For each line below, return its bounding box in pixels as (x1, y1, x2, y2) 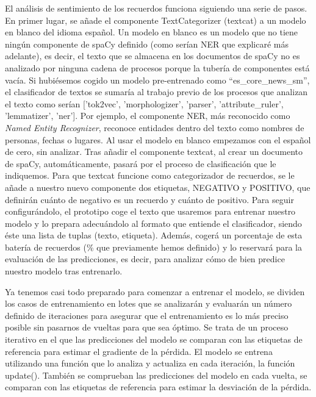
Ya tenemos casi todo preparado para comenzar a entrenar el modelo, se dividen (5, 285, 305, 298)
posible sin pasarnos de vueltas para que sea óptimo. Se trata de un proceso (5, 321, 289, 334)
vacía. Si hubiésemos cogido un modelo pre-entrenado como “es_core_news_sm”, (5, 73, 310, 86)
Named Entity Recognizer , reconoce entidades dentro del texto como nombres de (5, 121, 304, 134)
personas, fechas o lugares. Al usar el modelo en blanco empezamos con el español (5, 133, 311, 146)
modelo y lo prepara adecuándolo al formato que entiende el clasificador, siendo (5, 216, 302, 229)
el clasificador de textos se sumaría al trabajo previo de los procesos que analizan (5, 85, 308, 98)
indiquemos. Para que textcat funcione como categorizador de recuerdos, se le (5, 169, 295, 182)
